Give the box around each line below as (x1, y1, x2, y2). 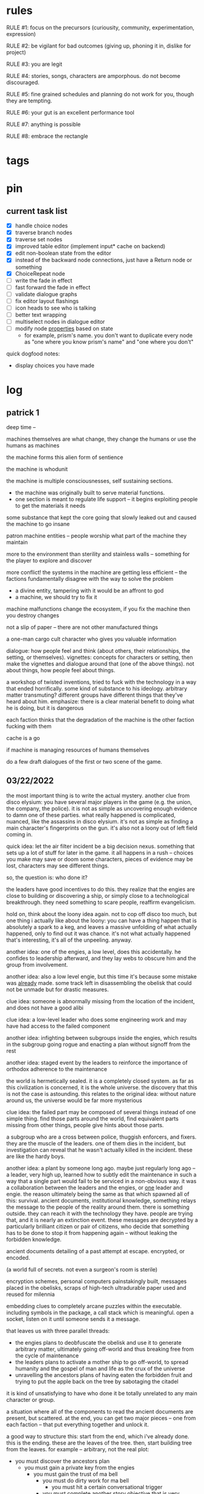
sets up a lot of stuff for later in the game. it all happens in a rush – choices (6, 848, 194, 856)
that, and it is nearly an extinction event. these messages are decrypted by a (6, 1216, 199, 1223)
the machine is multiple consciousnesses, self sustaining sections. (6, 477, 174, 485)
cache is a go (6, 735, 40, 742)
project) (6, 48, 26, 55)
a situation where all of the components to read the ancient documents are (6, 1407, 194, 1415)
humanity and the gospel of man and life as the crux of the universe (15, 1365, 186, 1372)
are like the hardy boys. (6, 1153, 65, 1160)
